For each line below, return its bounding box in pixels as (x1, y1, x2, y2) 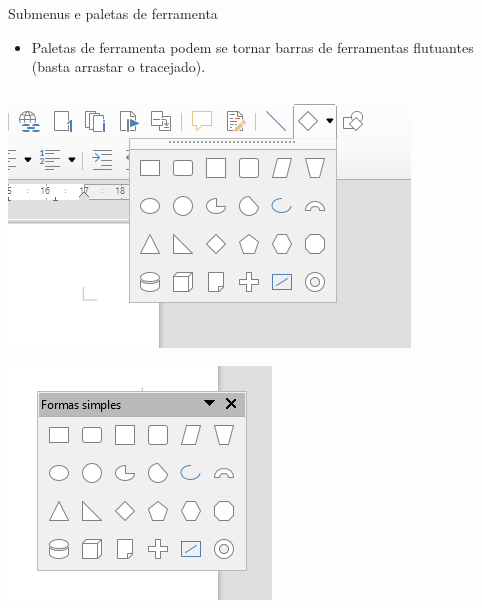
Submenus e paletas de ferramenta (8, 3, 218, 23)
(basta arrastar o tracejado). (31, 56, 206, 77)
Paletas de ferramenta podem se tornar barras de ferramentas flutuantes (31, 36, 474, 57)
